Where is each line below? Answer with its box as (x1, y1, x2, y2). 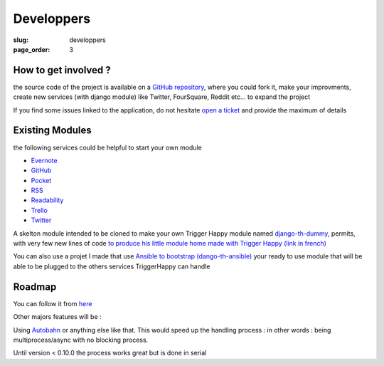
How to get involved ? (13, 64, 111, 76)
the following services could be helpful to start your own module (13, 143, 202, 152)
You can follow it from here (13, 299, 92, 308)
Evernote (31, 156, 58, 164)
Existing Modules (13, 125, 92, 137)
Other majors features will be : (13, 313, 102, 321)
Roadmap (13, 281, 57, 293)
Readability (31, 196, 64, 204)
